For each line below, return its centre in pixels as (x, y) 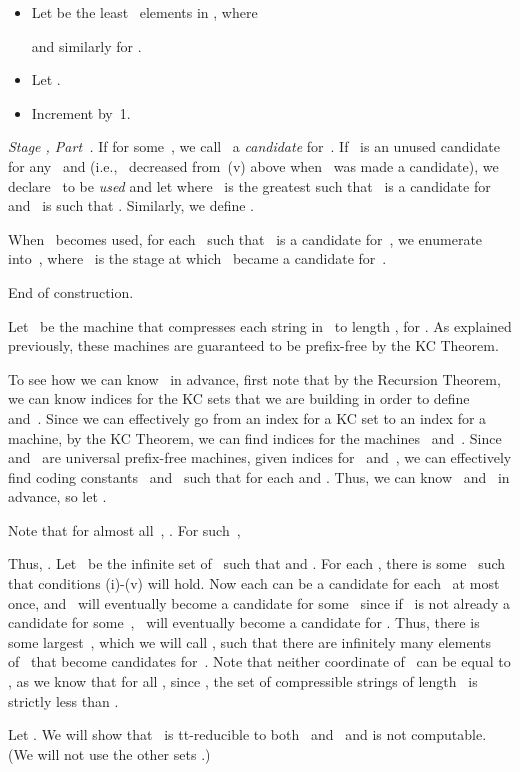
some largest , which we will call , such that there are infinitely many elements (249, 641)
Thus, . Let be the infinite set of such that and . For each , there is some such (257, 563)
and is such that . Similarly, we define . (131, 205)
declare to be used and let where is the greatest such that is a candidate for (249, 185)
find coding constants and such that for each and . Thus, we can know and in (259, 476)
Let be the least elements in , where (144, 12)
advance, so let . (57, 496)
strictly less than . (63, 700)
